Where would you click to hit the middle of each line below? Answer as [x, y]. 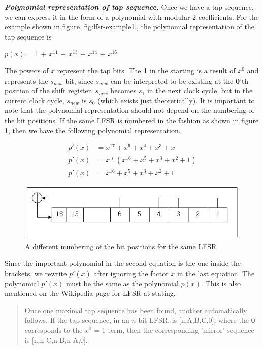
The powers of [27, 70]
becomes [123, 90]
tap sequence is [28, 36]
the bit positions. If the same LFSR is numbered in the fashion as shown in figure [132, 120]
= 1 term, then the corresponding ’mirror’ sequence [174, 329]
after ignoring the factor [131, 273]
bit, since [79, 80]
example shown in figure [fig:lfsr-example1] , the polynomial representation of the [129, 27]
